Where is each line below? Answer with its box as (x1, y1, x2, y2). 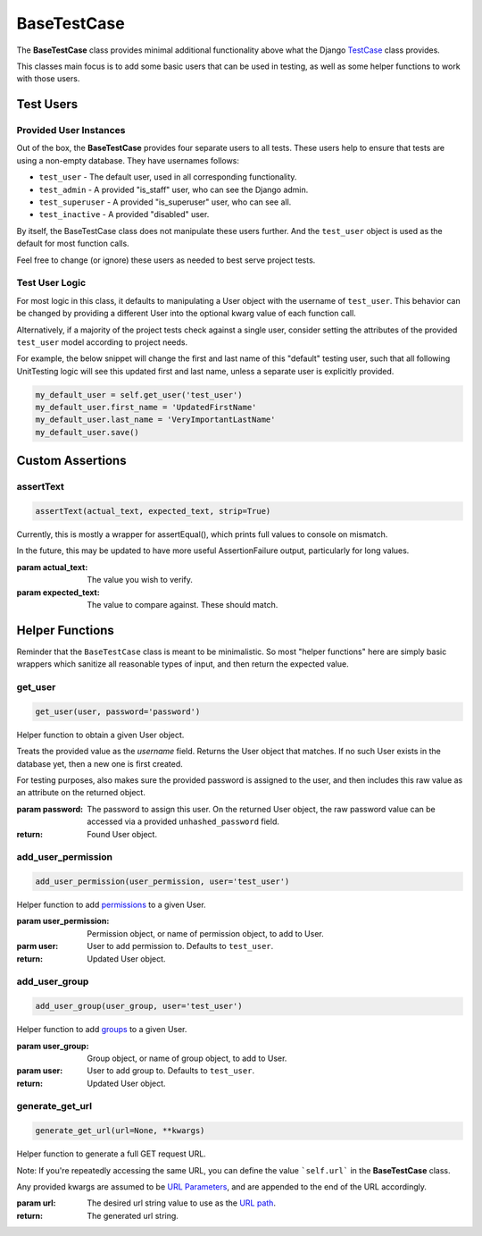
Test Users (16, 97, 79, 112)
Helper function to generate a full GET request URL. (16, 1148, 207, 1159)
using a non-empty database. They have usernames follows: (16, 155, 240, 165)
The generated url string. (87, 1210, 179, 1221)
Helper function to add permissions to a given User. (16, 899, 206, 911)
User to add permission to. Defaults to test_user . (87, 941, 274, 952)
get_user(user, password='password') (35, 706, 201, 717)
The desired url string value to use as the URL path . (87, 1198, 277, 1208)
